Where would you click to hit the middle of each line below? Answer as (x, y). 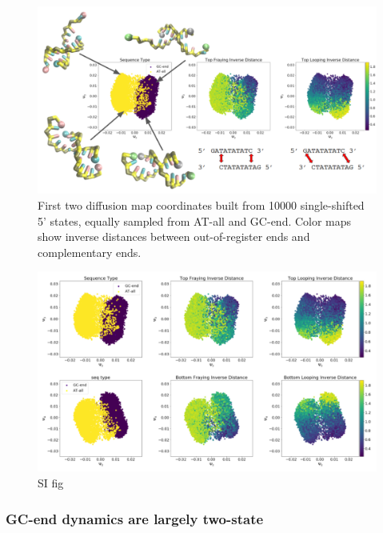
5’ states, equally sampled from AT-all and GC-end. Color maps (195, 220)
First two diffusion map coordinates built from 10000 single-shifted (201, 204)
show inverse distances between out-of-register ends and (174, 236)
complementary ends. (90, 252)
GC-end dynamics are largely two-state (135, 518)
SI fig (51, 483)
